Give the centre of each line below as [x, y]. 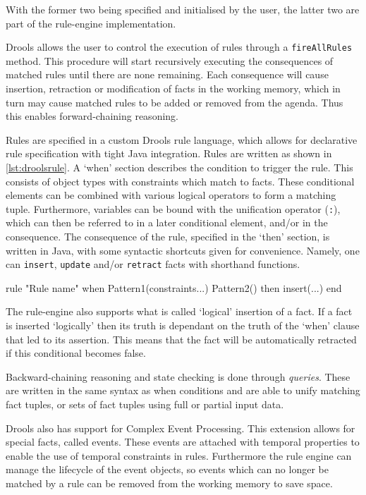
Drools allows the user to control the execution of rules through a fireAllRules [179, 47]
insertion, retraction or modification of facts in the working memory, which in [173, 88]
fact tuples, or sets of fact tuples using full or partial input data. [145, 404]
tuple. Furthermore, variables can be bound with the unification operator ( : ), [173, 208]
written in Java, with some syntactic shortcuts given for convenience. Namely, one [183, 250]
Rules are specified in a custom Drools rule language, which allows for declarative [182, 139]
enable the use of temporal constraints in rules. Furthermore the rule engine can [179, 455]
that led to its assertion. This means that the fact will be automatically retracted [181, 339]
